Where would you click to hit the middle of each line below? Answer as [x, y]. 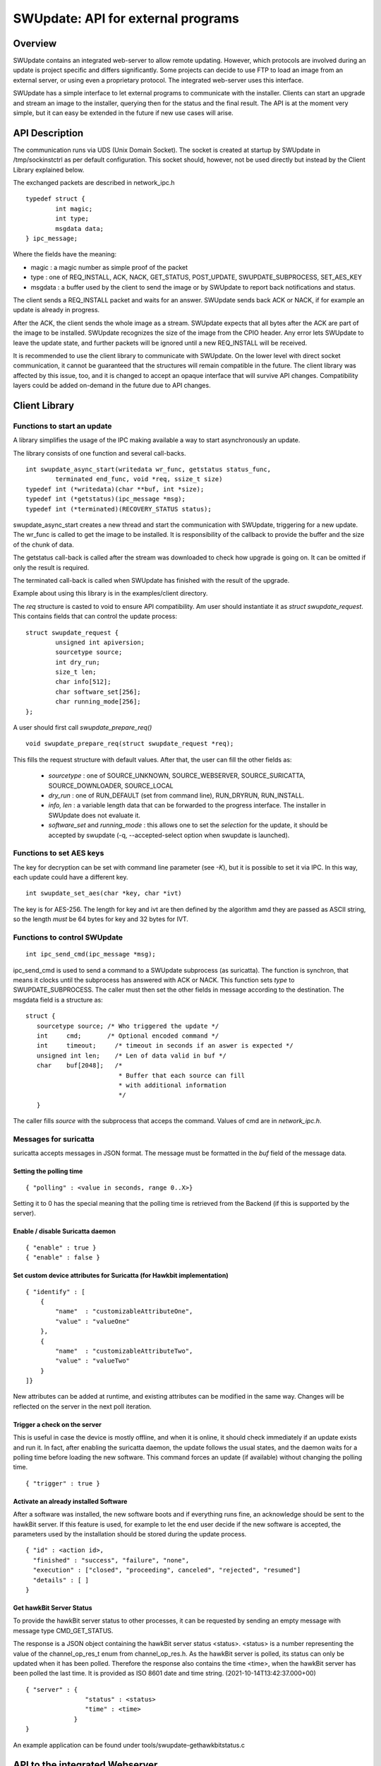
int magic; [74, 209]
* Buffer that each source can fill [182, 1075]
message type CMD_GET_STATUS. [63, 1630]
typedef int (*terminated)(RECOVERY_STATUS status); [119, 509]
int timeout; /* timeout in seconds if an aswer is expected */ [165, 1046]
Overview [35, 43]
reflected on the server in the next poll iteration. [82, 1406]
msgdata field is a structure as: [58, 1000]
